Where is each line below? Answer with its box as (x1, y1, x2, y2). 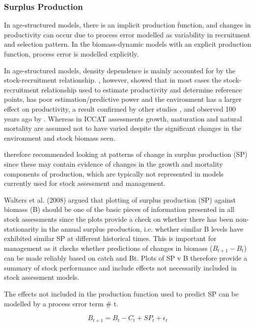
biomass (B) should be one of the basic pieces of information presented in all (4, 204, 234, 214)
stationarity (4, 223, 39, 234)
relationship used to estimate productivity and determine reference (41, 84, 242, 94)
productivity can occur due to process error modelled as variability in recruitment (4, 29, 251, 39)
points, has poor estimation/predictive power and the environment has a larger (4, 94, 242, 104)
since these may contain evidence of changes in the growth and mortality (4, 158, 223, 169)
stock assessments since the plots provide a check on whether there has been (4, 213, 233, 224)
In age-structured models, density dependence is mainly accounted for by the (4, 65, 235, 75)
